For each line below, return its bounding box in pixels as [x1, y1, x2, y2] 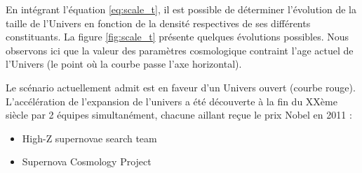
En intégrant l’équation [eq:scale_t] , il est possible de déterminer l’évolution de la [6, 2, 356, 16]
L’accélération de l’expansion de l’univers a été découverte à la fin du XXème [6, 93, 337, 108]
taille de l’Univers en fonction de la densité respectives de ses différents [6, 15, 311, 30]
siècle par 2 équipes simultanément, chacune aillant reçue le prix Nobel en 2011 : [6, 107, 352, 122]
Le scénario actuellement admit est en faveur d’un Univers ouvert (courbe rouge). [6, 80, 356, 94]
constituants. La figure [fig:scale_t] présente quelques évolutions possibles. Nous [6, 29, 349, 44]
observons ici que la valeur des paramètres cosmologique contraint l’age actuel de [6, 43, 354, 57]
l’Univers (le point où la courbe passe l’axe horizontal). [6, 57, 242, 71]
